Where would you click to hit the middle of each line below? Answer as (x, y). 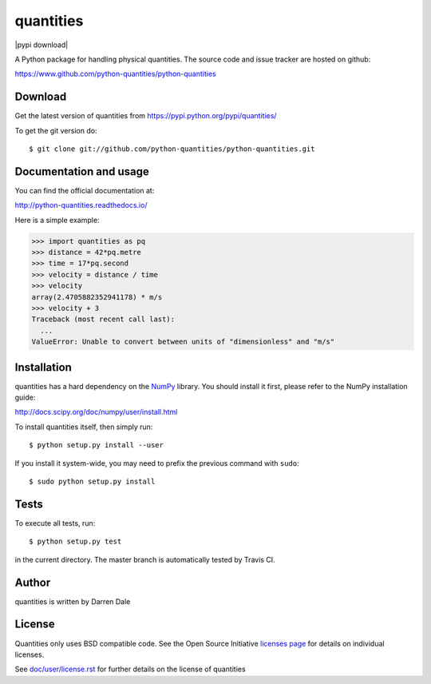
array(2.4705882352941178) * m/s (97, 297)
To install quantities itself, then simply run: (84, 427)
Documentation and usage (82, 171)
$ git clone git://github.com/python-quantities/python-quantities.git (172, 149)
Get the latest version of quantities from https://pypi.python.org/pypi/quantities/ (146, 116)
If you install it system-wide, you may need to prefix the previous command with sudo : (157, 463)
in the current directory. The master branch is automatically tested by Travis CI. (145, 559)
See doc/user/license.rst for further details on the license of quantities (130, 669)
